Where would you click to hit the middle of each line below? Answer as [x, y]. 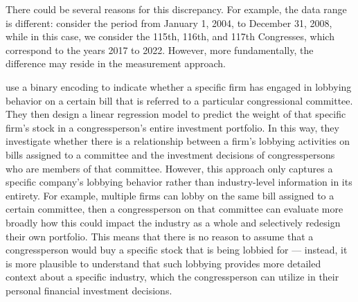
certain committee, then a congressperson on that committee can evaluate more [174, 209]
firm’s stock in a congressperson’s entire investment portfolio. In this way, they [172, 127]
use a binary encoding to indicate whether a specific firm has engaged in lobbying [179, 86]
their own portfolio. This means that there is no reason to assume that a [160, 236]
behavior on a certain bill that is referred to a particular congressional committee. [179, 100]
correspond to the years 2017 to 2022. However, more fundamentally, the [160, 50]
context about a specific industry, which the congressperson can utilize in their [172, 277]
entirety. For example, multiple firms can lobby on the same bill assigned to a [170, 195]
